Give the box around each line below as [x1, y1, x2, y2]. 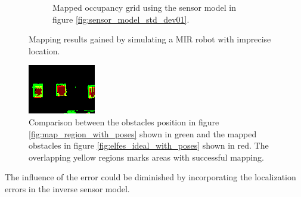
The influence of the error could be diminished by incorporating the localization [5, 171, 296, 183]
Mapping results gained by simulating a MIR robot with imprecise [29, 33, 271, 45]
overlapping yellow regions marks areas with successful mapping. [29, 150, 264, 163]
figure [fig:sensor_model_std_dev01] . [52, 13, 190, 25]
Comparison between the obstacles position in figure [29, 115, 219, 128]
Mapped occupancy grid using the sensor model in [52, 1, 236, 13]
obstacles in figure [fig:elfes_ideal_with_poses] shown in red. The [29, 139, 269, 152]
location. [29, 44, 60, 57]
